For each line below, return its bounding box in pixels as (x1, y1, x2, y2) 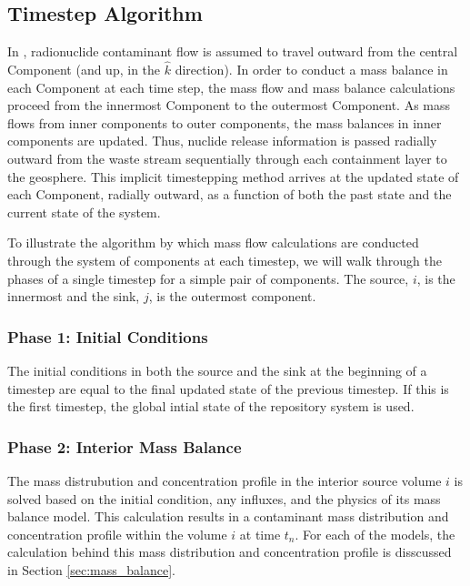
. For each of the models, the (295, 524, 455, 543)
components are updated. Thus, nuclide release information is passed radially (7, 131, 437, 150)
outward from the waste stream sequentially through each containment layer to (7, 148, 447, 167)
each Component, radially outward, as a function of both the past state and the (7, 185, 452, 204)
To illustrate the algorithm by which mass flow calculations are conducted (7, 233, 419, 252)
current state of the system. (7, 202, 161, 221)
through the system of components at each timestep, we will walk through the (7, 250, 442, 269)
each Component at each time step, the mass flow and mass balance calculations (7, 77, 455, 96)
